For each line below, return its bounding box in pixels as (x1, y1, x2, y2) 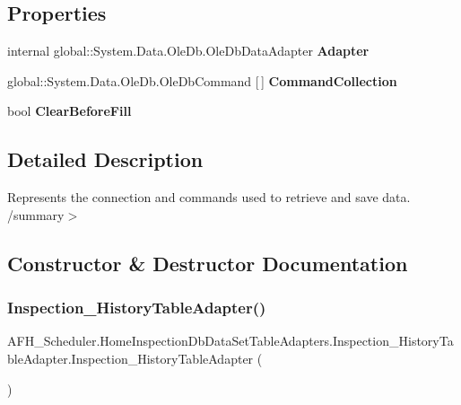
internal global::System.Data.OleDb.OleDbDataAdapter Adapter (7, 41, 370, 60)
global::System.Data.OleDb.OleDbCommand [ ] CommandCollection (7, 71, 397, 90)
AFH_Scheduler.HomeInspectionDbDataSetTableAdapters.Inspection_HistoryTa (7, 331, 454, 350)
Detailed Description (7, 145, 204, 173)
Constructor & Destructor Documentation (7, 249, 408, 277)
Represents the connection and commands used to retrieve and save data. (7, 188, 411, 207)
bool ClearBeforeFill (7, 101, 132, 120)
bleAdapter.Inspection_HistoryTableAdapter (7, 348, 254, 367)
